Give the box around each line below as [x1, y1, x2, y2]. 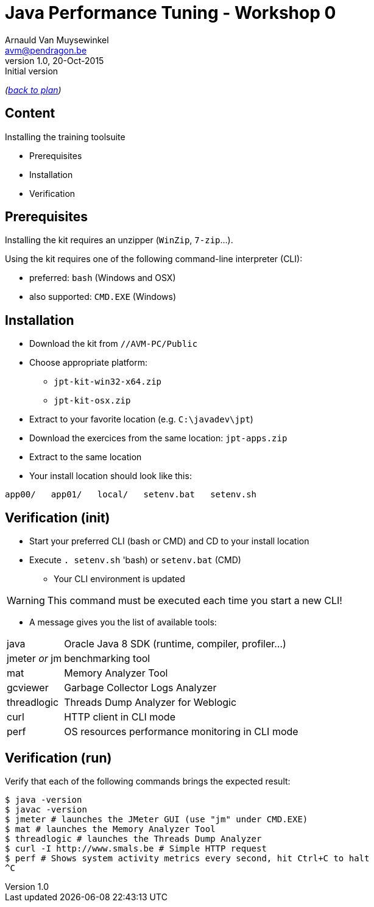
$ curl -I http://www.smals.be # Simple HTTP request [5, 843, 267, 853]
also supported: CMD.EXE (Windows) [29, 291, 177, 302]
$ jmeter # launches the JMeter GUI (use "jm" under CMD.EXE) [5, 814, 308, 824]
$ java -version [5, 794, 82, 805]
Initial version [5, 65, 58, 76]
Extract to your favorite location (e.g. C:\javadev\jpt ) [29, 414, 253, 425]
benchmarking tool [64, 652, 150, 665]
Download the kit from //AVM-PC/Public [29, 338, 198, 349]
